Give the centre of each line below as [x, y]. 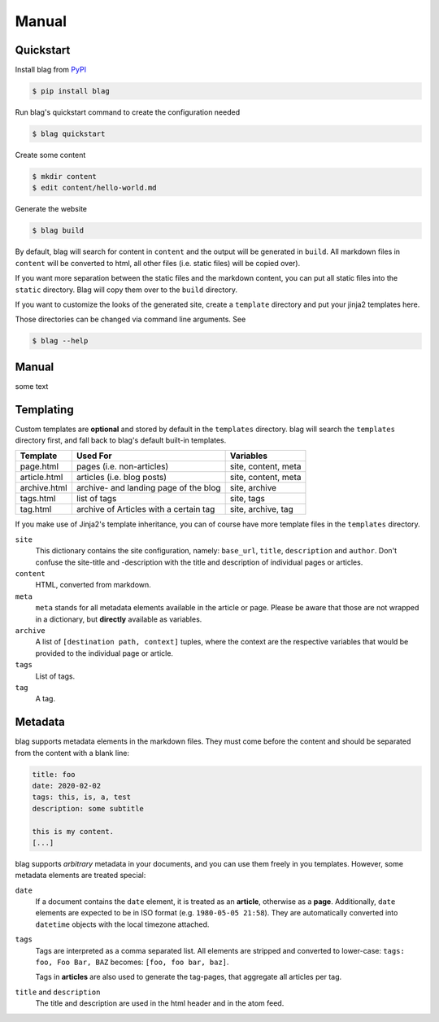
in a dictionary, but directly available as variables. [119, 619]
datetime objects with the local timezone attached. [122, 924]
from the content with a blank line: [72, 753]
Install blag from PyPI [51, 70]
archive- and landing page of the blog [148, 488]
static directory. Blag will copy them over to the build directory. [126, 290]
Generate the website [51, 209]
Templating [44, 410]
